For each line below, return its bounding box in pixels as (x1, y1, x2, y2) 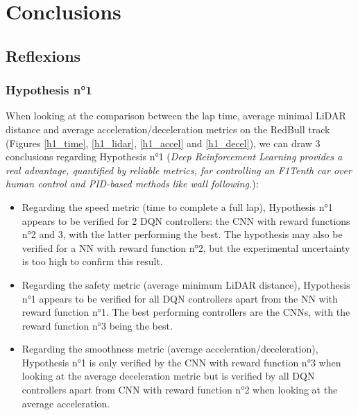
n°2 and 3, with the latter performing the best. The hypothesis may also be (22, 227, 343, 242)
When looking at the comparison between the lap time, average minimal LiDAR (6, 108, 346, 123)
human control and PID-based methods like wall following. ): (6, 176, 259, 191)
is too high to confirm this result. (22, 254, 163, 269)
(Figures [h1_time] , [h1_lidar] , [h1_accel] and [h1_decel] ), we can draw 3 (6, 135, 321, 150)
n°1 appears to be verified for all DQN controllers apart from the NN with (22, 291, 338, 305)
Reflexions (6, 44, 81, 66)
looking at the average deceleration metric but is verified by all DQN (22, 369, 315, 383)
